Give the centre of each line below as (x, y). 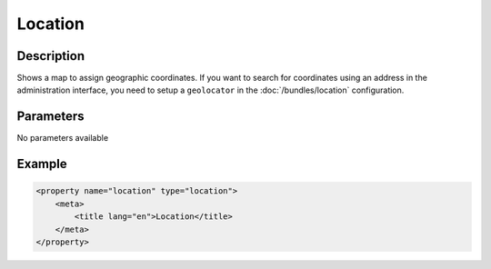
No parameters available (63, 138)
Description (51, 56)
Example (42, 164)
